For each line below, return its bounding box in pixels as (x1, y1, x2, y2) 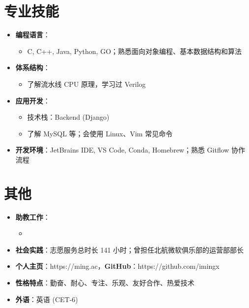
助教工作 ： (15, 211, 50, 222)
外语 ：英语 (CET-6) (15, 294, 78, 304)
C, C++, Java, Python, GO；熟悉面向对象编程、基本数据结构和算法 (27, 46, 242, 56)
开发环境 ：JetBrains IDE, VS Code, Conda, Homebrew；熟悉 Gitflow (15, 145, 229, 155)
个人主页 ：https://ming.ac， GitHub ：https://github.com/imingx (15, 261, 220, 271)
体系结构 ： (15, 62, 50, 73)
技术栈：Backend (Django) (27, 112, 110, 122)
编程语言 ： (15, 29, 50, 40)
